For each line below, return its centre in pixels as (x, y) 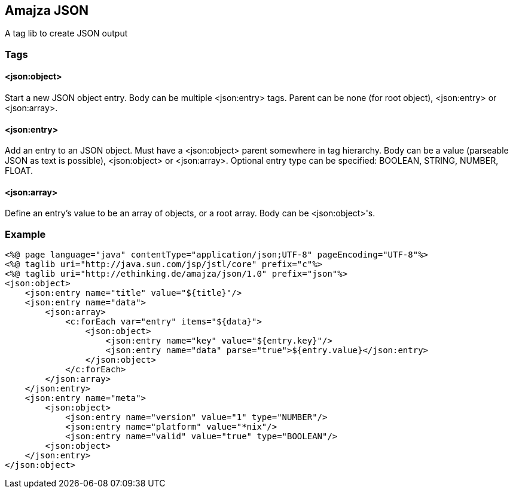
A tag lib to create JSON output (66, 33)
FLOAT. (19, 171)
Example (25, 234)
